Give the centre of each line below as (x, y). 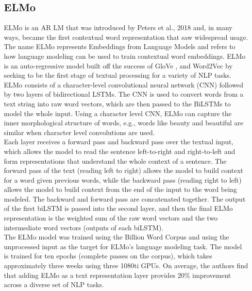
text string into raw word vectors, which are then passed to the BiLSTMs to (118, 103)
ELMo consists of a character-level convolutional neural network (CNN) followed (124, 84)
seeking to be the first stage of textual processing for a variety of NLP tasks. (118, 75)
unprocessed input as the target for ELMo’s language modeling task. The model (123, 246)
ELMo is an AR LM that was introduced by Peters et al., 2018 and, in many (118, 27)
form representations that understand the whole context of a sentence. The (115, 161)
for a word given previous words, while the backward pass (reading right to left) (123, 180)
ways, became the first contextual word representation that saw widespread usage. (126, 37)
